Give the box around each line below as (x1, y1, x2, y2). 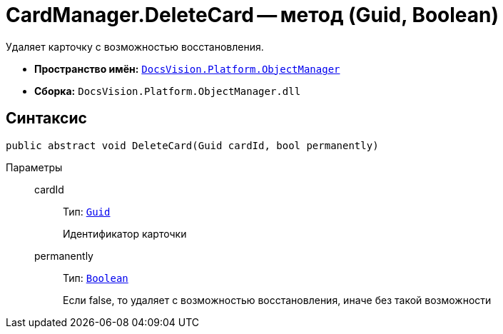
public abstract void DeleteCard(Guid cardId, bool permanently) (6, 139, 379, 151)
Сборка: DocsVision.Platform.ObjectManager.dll (34, 84, 301, 97)
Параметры (6, 161, 63, 173)
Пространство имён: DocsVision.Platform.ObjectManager (34, 62, 340, 75)
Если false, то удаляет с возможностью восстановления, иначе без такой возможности (63, 293, 492, 306)
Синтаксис (6, 109, 87, 128)
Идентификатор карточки (63, 227, 187, 240)
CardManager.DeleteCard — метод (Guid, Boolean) (6, 3, 499, 27)
